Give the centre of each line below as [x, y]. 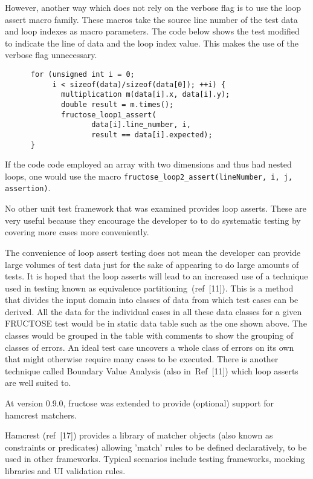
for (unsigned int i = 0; [82, 74]
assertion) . [28, 188]
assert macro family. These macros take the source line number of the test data [151, 19]
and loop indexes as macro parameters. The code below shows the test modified [152, 31]
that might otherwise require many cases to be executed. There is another [142, 359]
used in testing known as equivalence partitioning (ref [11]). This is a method [149, 288]
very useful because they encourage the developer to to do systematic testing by [153, 220]
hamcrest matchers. [41, 415]
